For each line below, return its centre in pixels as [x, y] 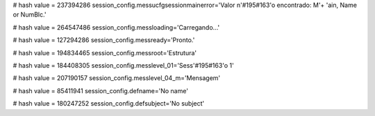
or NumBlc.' [30, 14]
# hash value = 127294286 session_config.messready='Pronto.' [104, 40]
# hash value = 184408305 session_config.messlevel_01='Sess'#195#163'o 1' [123, 65]
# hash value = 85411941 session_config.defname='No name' [101, 90]
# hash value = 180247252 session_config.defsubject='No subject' [109, 104]
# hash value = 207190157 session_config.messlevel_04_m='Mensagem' [117, 78]
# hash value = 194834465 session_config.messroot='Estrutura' [105, 52]
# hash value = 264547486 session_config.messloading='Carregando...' [116, 27]
